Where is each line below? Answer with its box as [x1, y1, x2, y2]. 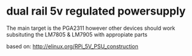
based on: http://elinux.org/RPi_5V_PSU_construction [6, 43, 139, 50]
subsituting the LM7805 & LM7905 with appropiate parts [6, 30, 148, 38]
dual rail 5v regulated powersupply [6, 4, 186, 18]
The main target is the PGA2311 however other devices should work [6, 24, 176, 32]
